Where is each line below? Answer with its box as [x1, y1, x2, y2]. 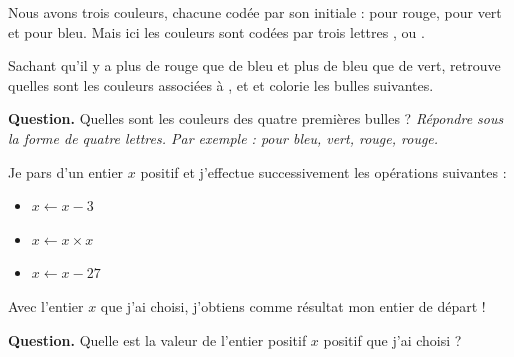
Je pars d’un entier [8, 161, 124, 182]
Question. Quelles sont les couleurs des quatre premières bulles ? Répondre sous [8, 108, 504, 129]
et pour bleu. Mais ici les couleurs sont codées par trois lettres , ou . [8, 21, 425, 42]
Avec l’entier [8, 295, 84, 316]
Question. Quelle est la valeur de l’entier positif [8, 329, 307, 350]
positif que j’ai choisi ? [323, 329, 462, 350]
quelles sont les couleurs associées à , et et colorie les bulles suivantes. [8, 74, 434, 95]
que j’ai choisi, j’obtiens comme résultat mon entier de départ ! [100, 295, 486, 316]
